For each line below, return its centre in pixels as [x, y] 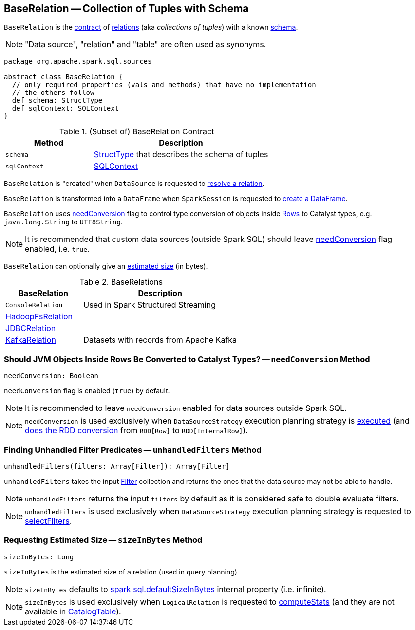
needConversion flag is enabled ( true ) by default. [87, 391]
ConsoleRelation [34, 305]
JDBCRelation [31, 328]
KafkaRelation [31, 340]
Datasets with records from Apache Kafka [160, 340]
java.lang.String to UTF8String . [63, 222]
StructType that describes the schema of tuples [181, 155]
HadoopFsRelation [39, 317]
